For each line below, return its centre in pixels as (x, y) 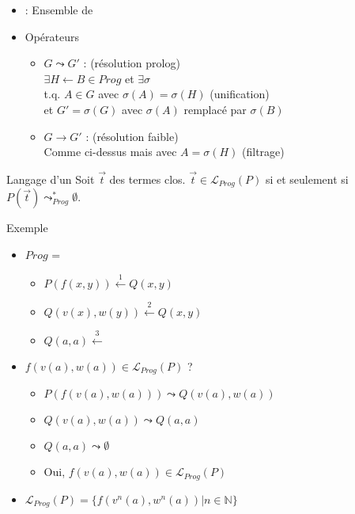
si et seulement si (307, 179)
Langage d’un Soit (51, 179)
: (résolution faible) (132, 136)
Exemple (27, 228)
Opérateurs (52, 36)
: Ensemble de (59, 10)
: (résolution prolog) (132, 63)
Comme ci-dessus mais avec (110, 152)
